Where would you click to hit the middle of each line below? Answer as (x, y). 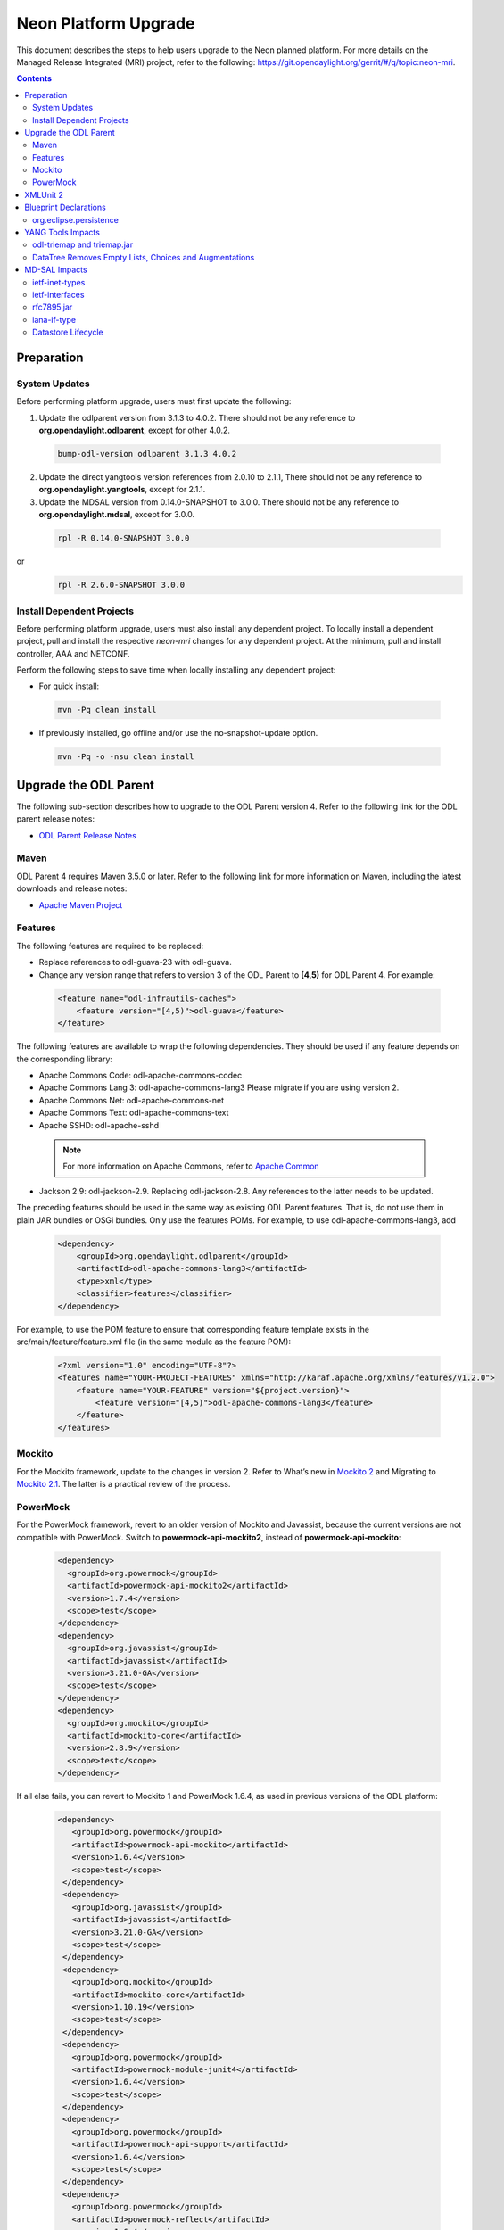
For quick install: (69, 686)
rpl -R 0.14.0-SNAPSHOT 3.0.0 (124, 538)
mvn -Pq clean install (107, 710)
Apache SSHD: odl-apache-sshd (99, 1125)
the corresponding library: (65, 1059)
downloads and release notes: (72, 888)
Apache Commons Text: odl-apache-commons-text (134, 1113)
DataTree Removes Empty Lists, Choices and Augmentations (144, 257)
